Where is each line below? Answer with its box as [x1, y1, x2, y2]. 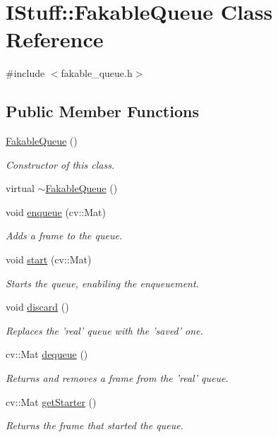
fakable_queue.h [61, 66, 133, 80]
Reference [6, 25, 104, 54]
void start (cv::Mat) [6, 252, 92, 267]
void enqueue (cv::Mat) [6, 204, 106, 219]
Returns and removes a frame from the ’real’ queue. [6, 371, 229, 385]
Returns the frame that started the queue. [6, 418, 183, 433]
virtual [6, 181, 35, 196]
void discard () [6, 299, 69, 314]
